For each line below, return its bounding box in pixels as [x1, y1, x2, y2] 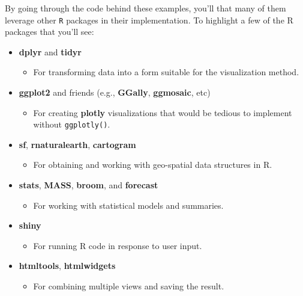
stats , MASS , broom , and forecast [19, 179, 158, 191]
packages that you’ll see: [5, 25, 94, 38]
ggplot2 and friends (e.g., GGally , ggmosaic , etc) [19, 86, 211, 99]
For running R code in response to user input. [33, 239, 202, 251]
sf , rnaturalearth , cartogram [19, 138, 136, 150]
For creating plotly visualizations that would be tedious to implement [33, 106, 292, 119]
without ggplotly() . [33, 118, 110, 131]
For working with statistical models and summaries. [33, 199, 224, 211]
